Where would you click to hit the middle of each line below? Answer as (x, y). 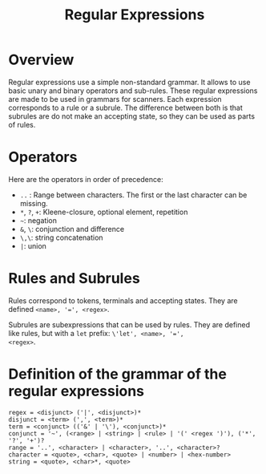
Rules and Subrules (74, 279)
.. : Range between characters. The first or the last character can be (133, 195)
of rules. (22, 124)
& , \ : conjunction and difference (72, 229)
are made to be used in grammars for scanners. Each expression (115, 99)
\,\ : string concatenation (61, 237)
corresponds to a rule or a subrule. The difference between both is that (125, 107)
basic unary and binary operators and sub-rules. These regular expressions (133, 91)
